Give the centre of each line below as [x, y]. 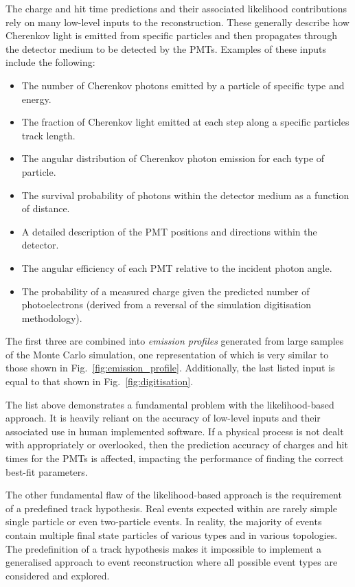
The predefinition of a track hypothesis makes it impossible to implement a [164, 548]
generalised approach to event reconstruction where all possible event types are [172, 562]
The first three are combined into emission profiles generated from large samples [175, 341]
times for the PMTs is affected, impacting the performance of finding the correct [175, 458]
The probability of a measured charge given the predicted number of [165, 291]
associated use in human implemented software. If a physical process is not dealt [175, 431]
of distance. [46, 208]
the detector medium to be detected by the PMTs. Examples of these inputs [166, 48]
